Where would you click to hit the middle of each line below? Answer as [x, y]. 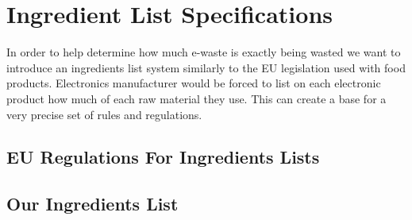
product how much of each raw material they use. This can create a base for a [196, 98]
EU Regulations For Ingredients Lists [163, 157]
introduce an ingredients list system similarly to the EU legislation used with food [206, 67]
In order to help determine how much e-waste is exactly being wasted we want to [204, 52]
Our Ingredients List [92, 204]
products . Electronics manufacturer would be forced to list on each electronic [194, 83]
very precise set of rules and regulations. [104, 114]
